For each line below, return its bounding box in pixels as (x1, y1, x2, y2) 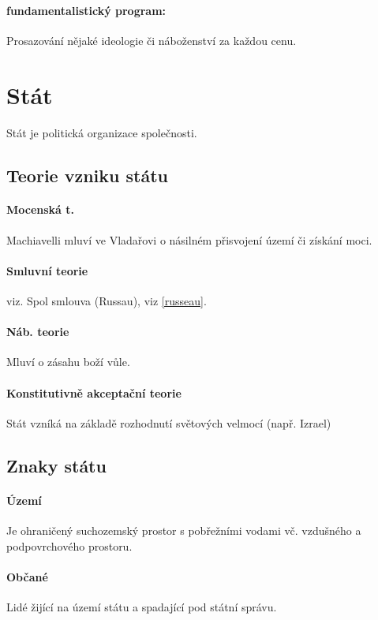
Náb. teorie (6, 323, 69, 340)
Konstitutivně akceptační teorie (6, 384, 182, 401)
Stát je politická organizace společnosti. (6, 124, 197, 140)
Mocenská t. (6, 201, 75, 218)
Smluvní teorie (6, 262, 88, 278)
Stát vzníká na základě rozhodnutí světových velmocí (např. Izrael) (6, 414, 331, 431)
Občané (6, 568, 48, 585)
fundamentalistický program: (6, 2, 167, 18)
